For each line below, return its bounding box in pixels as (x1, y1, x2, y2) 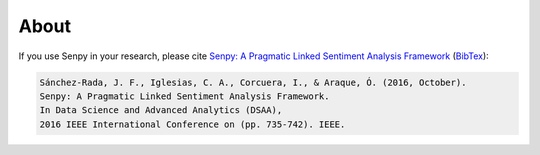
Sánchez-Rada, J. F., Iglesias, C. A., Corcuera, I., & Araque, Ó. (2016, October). (39, 76, 467, 88)
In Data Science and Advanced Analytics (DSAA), (39, 105, 283, 116)
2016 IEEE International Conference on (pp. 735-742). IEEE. (39, 118, 346, 130)
